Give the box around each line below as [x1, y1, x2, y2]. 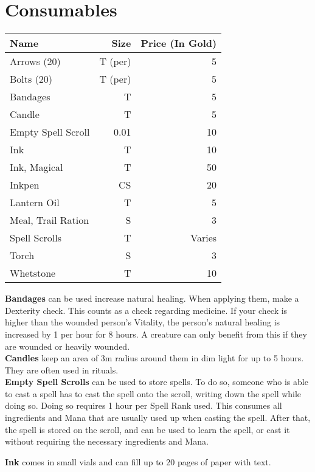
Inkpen [10, 178, 40, 192]
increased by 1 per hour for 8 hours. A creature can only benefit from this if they [5, 327, 307, 340]
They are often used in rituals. [5, 363, 119, 376]
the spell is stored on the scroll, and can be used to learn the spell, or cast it [5, 423, 290, 436]
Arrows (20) [10, 54, 61, 69]
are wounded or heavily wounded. [5, 339, 130, 352]
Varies [190, 231, 217, 245]
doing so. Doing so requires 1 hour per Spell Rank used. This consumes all [5, 399, 282, 412]
